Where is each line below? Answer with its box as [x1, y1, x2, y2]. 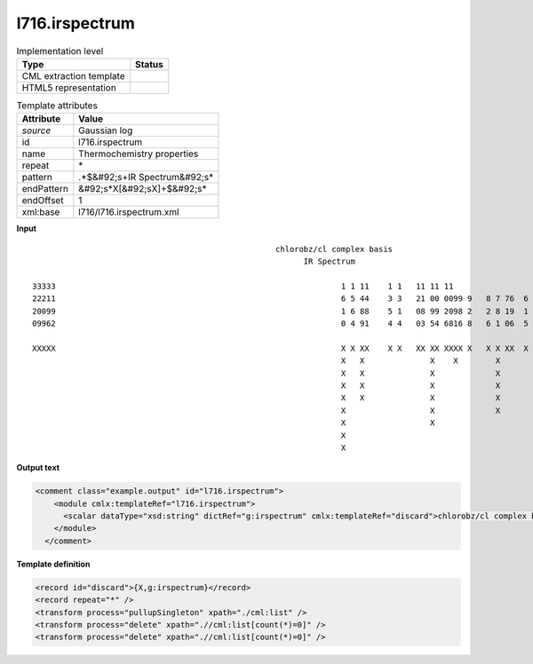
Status [134, 58, 163, 70]
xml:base [21, 206, 60, 218]
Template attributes [16, 99, 98, 112]
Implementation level [16, 44, 104, 57]
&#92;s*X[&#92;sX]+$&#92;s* [78, 183, 207, 195]
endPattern [21, 183, 68, 195]
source [21, 124, 52, 137]
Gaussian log [78, 124, 133, 137]
